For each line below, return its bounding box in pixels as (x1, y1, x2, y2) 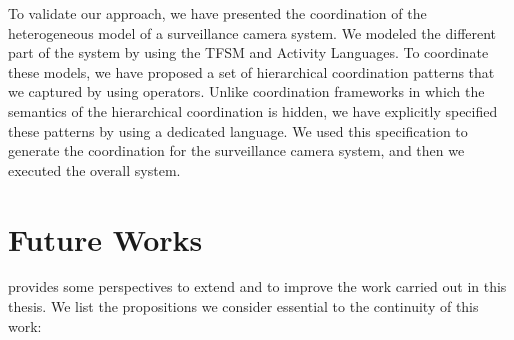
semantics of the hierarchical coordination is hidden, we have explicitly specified (8, 100, 498, 121)
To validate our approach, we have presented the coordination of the (8, 3, 427, 23)
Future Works (8, 218, 203, 259)
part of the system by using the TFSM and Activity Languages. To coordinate (8, 42, 489, 63)
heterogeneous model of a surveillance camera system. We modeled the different (8, 22, 497, 43)
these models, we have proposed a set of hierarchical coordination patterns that (8, 61, 495, 82)
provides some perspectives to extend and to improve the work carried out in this (8, 276, 507, 297)
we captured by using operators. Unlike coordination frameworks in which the (8, 81, 485, 102)
